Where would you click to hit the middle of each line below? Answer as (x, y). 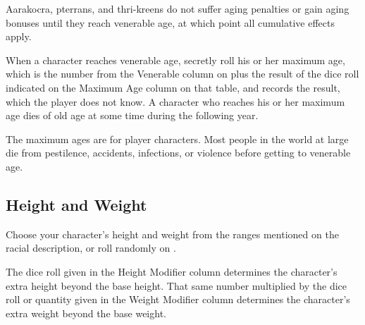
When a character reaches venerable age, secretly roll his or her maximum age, (175, 60)
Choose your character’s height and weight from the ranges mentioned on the (172, 234)
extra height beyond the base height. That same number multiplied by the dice (177, 285)
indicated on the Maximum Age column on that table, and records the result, (173, 87)
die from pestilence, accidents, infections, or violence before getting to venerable (178, 153)
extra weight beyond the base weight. (86, 313)
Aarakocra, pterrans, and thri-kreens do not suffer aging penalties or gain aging (178, 8)
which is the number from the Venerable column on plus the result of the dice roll (182, 74)
